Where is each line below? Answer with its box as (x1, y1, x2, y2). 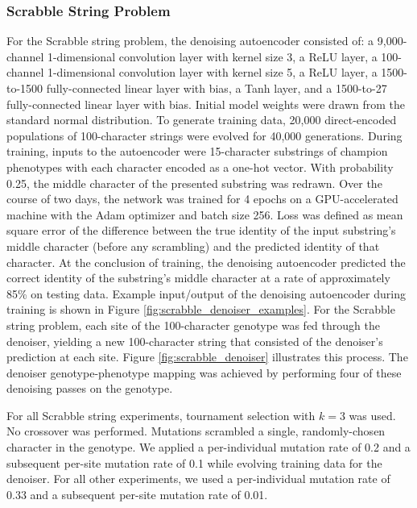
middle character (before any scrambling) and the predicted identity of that (6, 237, 380, 254)
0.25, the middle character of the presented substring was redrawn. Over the (6, 174, 382, 191)
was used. (349, 406, 396, 423)
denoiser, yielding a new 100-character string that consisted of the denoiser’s (6, 332, 383, 349)
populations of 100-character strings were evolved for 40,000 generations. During (6, 127, 403, 144)
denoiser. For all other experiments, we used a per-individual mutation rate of (6, 470, 390, 487)
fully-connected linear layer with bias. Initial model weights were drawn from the (6, 95, 406, 112)
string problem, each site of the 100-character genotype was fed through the (6, 316, 380, 333)
